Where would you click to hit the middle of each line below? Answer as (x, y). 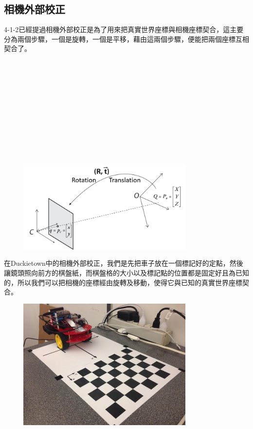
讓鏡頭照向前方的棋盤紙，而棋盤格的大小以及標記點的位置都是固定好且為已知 (126, 273)
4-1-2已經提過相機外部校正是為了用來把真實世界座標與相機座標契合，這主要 (124, 29)
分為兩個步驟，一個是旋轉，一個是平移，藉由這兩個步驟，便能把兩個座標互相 (126, 39)
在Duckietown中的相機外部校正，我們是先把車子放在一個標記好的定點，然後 (124, 263)
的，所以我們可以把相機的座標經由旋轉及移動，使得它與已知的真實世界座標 (123, 282)
